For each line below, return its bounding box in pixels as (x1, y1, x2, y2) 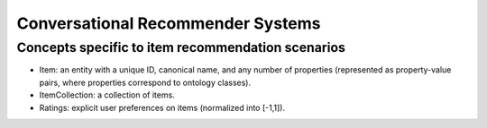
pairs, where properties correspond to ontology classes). (39, 77, 252, 88)
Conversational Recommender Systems (16, 13, 321, 33)
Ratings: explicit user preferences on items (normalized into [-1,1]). (39, 102, 286, 113)
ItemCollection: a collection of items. (39, 90, 175, 100)
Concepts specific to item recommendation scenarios (16, 39, 346, 55)
